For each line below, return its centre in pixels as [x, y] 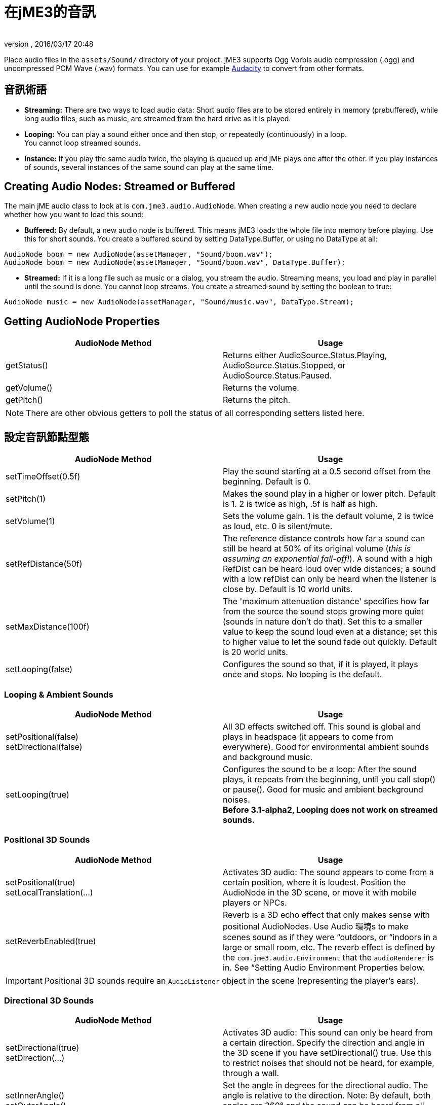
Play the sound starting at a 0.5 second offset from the [327, 472]
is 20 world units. [255, 652]
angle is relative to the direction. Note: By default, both [327, 1096]
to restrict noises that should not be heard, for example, [329, 1063]
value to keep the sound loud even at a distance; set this [330, 632]
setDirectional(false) [44, 747]
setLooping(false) [39, 669]
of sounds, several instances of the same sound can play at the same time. [149, 167]
